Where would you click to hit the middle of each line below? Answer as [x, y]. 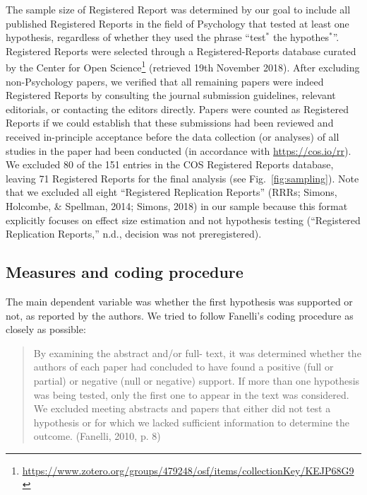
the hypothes [301, 37]
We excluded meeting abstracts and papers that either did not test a [182, 408]
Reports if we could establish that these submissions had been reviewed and [170, 123]
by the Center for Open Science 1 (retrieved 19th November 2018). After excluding [183, 66]
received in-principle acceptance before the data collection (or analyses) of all [173, 136]
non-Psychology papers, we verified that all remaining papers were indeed [165, 81]
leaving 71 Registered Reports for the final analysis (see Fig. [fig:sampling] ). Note [182, 178]
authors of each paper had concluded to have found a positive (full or [183, 367]
